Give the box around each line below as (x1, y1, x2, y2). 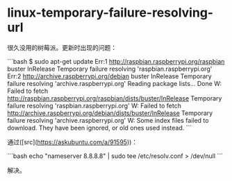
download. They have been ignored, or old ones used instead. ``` (7, 123, 192, 132)
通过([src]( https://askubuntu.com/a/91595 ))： (7, 137, 138, 146)
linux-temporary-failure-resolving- (7, 5, 214, 21)
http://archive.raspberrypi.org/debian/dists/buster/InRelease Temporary (7, 109, 213, 117)
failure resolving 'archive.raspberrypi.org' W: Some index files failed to (7, 116, 209, 124)
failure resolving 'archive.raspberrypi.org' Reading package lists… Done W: (7, 79, 222, 87)
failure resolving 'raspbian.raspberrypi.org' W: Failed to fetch (7, 101, 182, 110)
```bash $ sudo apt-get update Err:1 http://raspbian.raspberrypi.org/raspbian (7, 57, 225, 65)
